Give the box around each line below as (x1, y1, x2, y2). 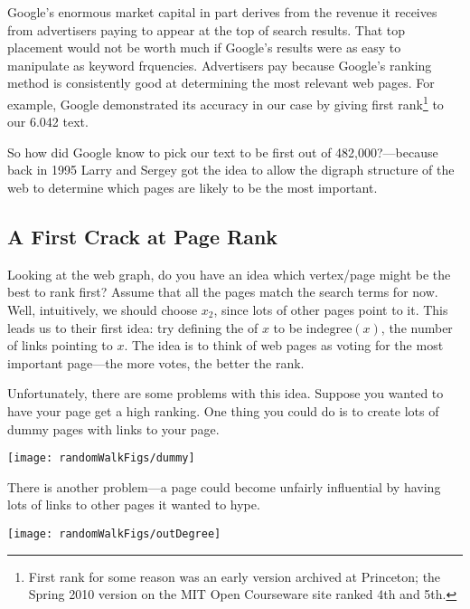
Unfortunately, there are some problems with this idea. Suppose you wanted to (7, 384, 444, 403)
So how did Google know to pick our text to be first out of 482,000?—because (7, 142, 438, 161)
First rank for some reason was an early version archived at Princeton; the (28, 566, 441, 585)
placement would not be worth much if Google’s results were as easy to (7, 38, 401, 57)
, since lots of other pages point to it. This (213, 300, 448, 319)
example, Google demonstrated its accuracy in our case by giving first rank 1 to (7, 91, 444, 113)
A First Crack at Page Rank (7, 222, 278, 250)
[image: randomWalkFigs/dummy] (7, 452, 195, 465)
